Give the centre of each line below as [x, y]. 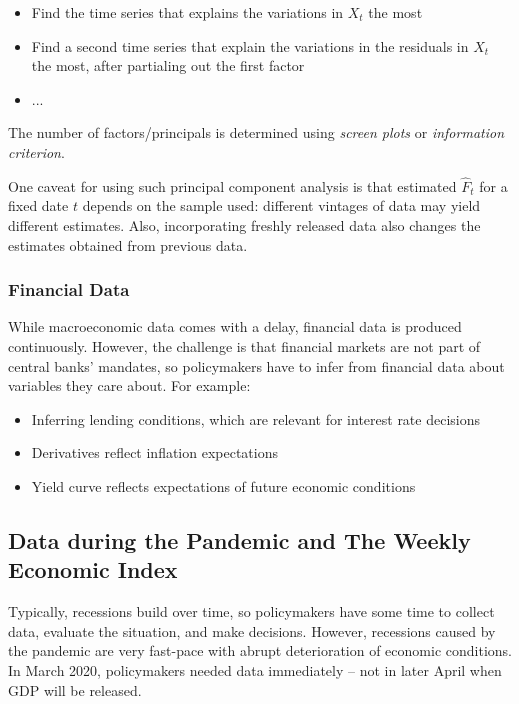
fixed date [38, 205]
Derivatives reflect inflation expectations [154, 452]
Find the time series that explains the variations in [187, 12]
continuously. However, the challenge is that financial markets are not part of [244, 345]
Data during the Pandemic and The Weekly [239, 539]
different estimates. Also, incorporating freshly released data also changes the [244, 224]
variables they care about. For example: [129, 385]
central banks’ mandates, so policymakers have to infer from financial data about [256, 365]
